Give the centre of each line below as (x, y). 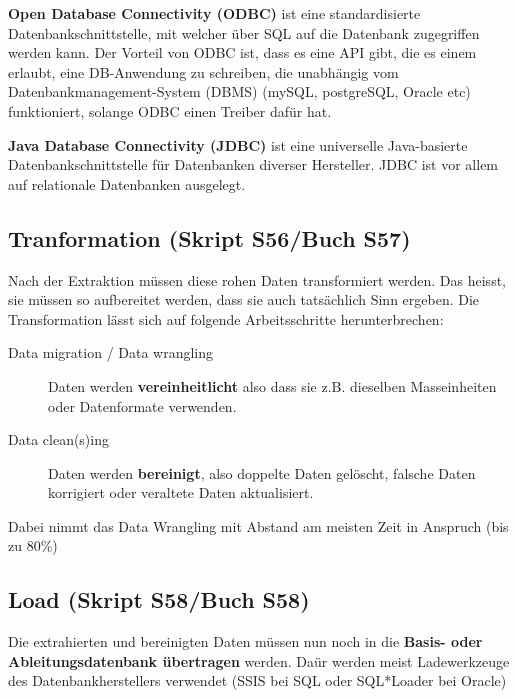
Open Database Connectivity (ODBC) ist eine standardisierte (214, 13)
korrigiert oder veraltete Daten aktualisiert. (181, 492)
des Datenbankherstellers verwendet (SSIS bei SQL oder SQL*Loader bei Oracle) (257, 680)
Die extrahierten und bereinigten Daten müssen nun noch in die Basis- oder (245, 641)
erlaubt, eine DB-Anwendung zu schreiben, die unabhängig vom (203, 71)
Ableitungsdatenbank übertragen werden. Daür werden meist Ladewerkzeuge (259, 660)
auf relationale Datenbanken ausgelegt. (127, 183)
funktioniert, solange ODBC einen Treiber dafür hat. (170, 110)
